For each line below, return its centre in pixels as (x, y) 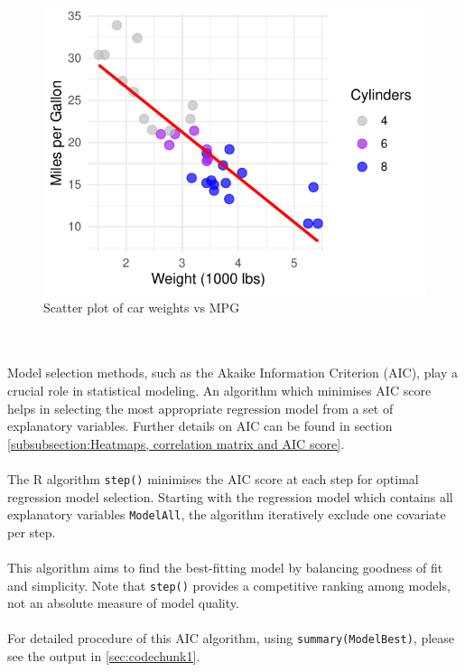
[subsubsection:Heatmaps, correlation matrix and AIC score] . (176, 443)
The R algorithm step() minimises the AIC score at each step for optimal (213, 478)
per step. (32, 532)
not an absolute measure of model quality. (123, 603)
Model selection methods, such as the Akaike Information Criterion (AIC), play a (232, 373)
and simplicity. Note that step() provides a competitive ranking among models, (229, 585)
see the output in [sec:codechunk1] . (104, 656)
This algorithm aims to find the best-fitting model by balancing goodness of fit (225, 568)
